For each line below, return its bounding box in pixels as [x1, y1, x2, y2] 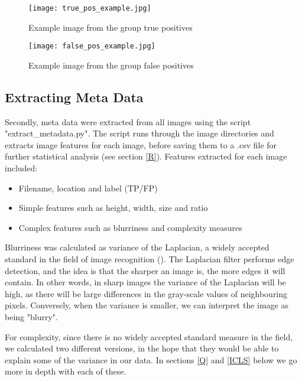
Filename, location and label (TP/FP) [18, 181, 158, 194]
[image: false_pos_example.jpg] [28, 42, 155, 51]
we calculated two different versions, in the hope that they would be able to [5, 342, 279, 354]
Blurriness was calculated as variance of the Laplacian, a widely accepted [5, 241, 269, 253]
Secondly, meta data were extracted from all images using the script [5, 115, 251, 128]
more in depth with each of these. [5, 365, 126, 377]
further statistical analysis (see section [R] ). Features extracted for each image [5, 150, 287, 162]
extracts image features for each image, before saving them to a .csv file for [5, 138, 277, 151]
